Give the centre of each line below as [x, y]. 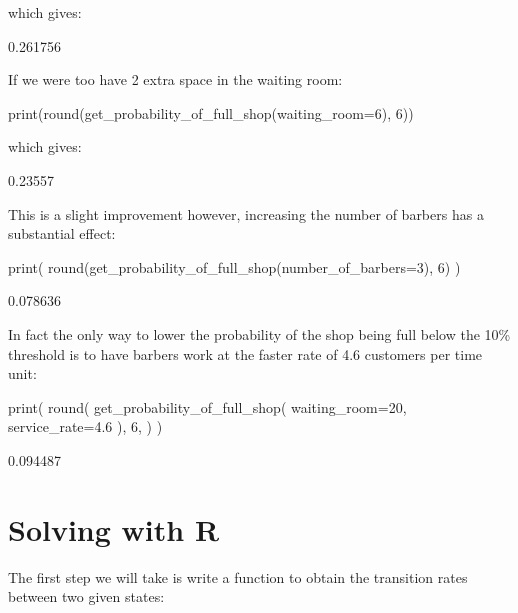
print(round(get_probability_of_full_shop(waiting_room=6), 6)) [211, 112]
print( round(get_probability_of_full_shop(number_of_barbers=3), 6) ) [234, 266]
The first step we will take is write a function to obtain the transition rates [238, 576]
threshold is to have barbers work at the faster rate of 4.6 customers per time [245, 353]
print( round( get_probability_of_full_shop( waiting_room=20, [207, 406]
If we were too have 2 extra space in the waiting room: [175, 79]
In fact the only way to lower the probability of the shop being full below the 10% [259, 333]
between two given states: [86, 596]
